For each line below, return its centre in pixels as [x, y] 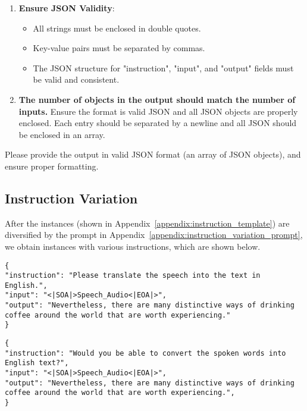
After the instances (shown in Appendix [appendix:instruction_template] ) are [147, 223]
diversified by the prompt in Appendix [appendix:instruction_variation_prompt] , [154, 235]
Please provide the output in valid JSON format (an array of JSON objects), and [153, 154]
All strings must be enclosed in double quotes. [117, 28]
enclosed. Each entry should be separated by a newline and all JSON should [158, 123]
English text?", [37, 363]
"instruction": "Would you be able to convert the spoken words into [145, 353]
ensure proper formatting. [52, 166]
